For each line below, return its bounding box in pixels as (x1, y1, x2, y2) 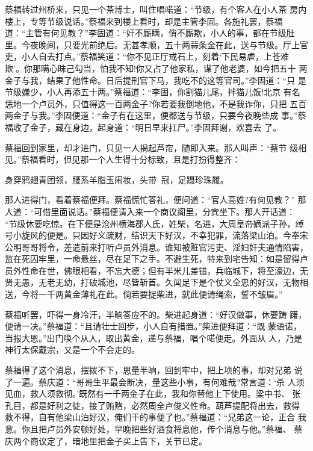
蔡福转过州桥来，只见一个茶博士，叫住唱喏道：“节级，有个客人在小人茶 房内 (5, 3, 307, 15)
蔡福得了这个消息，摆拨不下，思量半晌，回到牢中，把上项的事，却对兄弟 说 (5, 364, 303, 376)
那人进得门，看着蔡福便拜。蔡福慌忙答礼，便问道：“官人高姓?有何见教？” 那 (5, 193, 306, 206)
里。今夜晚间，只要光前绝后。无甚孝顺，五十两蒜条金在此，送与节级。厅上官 (5, 38, 308, 51)
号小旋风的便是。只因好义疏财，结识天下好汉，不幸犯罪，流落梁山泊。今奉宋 (5, 229, 308, 241)
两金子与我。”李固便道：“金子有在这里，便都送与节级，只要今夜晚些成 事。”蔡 (5, 109, 306, 122)
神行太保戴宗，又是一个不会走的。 (5, 343, 140, 356)
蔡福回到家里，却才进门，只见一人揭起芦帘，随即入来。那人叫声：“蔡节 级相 (5, 141, 307, 154)
